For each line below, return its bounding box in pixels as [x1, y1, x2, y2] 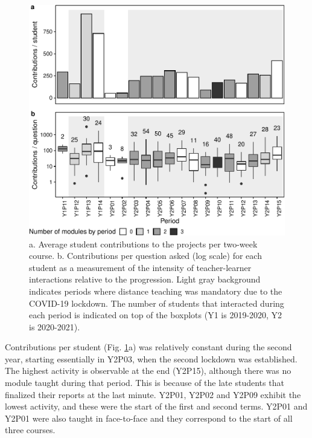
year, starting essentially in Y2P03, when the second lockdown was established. [5, 352, 298, 365]
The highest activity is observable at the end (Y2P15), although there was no [5, 364, 291, 377]
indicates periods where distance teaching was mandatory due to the [29, 284, 282, 297]
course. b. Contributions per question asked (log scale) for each [29, 249, 262, 262]
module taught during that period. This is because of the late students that [5, 376, 284, 389]
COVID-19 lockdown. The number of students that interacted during [29, 296, 284, 309]
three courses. [5, 423, 56, 436]
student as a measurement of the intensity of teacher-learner [29, 261, 252, 273]
